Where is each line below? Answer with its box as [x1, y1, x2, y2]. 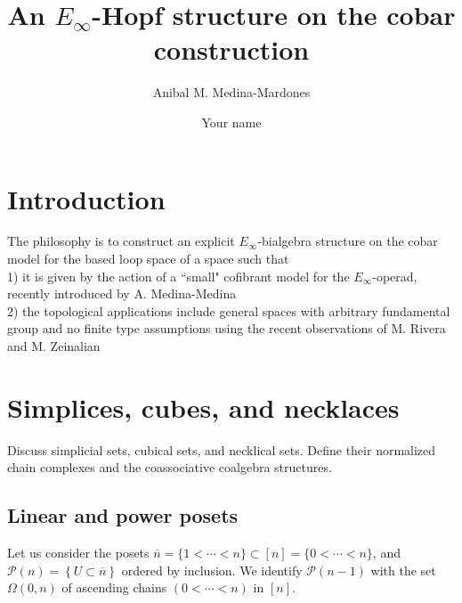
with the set [370, 560, 436, 579]
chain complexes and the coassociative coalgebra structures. [7, 458, 332, 477]
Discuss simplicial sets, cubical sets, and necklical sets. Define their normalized [7, 440, 436, 459]
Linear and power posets [7, 501, 239, 529]
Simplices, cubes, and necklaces [7, 388, 400, 425]
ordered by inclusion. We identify [121, 560, 303, 579]
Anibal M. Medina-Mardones [152, 83, 311, 102]
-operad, [372, 266, 417, 285]
